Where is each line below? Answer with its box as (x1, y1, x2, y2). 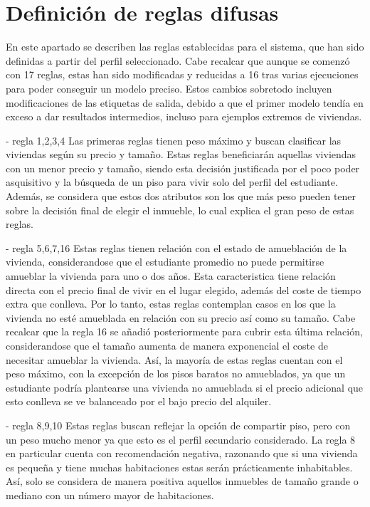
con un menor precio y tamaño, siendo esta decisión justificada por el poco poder (6, 160, 360, 175)
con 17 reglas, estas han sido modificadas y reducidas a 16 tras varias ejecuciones (6, 67, 359, 82)
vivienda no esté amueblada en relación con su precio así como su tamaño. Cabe (6, 310, 356, 325)
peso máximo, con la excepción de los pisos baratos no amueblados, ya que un (6, 366, 346, 381)
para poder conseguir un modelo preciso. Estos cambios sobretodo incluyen (6, 80, 332, 95)
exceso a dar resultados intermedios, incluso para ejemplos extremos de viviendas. (6, 109, 362, 124)
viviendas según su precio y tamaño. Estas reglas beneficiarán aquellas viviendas (6, 147, 356, 162)
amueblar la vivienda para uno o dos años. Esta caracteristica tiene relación (6, 268, 336, 283)
